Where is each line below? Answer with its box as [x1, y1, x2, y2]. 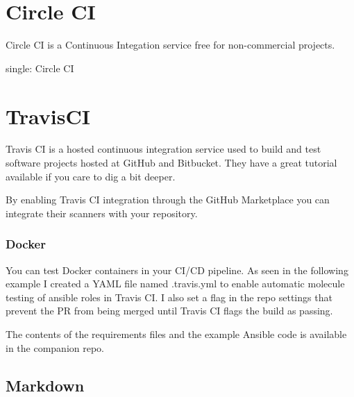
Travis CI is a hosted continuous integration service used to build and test [6, 142, 321, 156]
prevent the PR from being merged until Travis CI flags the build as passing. [6, 303, 333, 318]
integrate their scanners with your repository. [6, 205, 198, 220]
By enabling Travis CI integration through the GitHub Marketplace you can [6, 192, 330, 207]
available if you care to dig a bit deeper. [6, 169, 176, 183]
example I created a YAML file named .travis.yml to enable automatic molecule [6, 276, 345, 291]
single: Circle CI [6, 60, 74, 75]
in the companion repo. [6, 340, 105, 355]
